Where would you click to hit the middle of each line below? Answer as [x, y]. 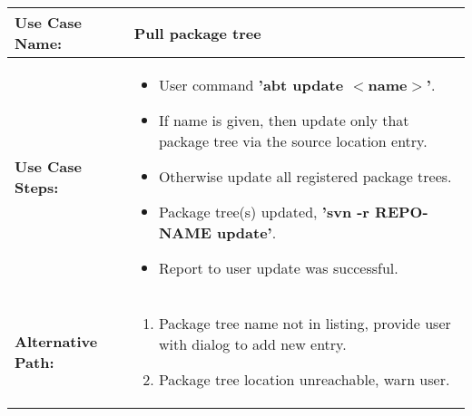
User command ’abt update [251, 85]
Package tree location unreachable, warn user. [304, 379]
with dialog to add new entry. [252, 344]
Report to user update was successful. [278, 268]
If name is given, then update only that [284, 120]
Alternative [56, 341]
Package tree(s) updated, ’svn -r [264, 212]
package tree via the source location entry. [293, 141]
